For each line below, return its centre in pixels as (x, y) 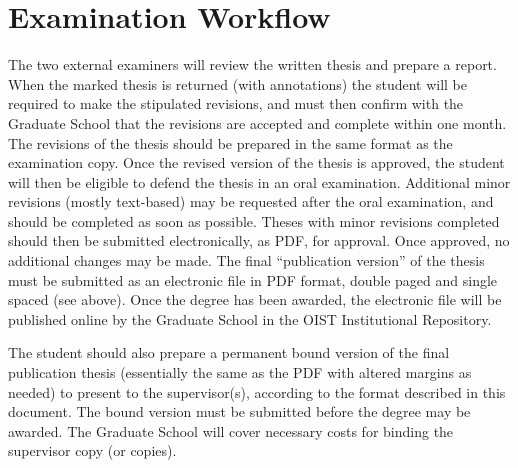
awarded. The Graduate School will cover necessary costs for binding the (231, 430)
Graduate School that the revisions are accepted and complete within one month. (257, 122)
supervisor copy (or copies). (92, 450)
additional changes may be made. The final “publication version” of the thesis (246, 260)
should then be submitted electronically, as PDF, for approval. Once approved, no (259, 240)
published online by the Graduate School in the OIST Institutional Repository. (250, 318)
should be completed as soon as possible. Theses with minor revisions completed (254, 220)
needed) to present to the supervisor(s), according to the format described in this (257, 391)
